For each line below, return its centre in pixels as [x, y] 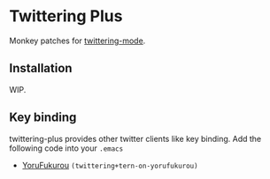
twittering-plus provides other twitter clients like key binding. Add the [135, 138]
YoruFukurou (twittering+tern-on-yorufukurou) [110, 165]
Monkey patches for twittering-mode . [77, 41]
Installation [41, 68]
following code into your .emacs [66, 148]
